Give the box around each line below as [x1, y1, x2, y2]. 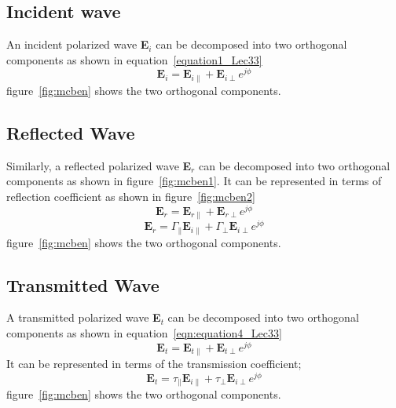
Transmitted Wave [6, 272, 159, 297]
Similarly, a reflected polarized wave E [6, 157, 192, 173]
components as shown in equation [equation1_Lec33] [6, 51, 262, 67]
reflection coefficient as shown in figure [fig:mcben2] [6, 188, 255, 204]
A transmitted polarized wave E [6, 309, 161, 326]
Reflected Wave [6, 120, 135, 144]
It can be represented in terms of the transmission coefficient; [6, 355, 302, 372]
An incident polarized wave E [6, 36, 149, 53]
